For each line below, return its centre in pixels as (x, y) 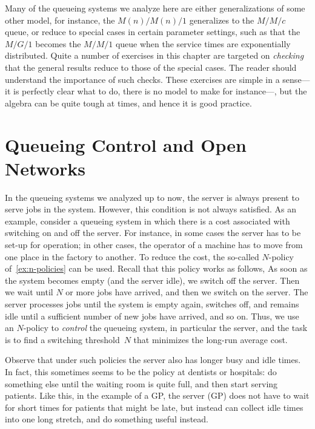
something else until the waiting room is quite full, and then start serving (141, 383)
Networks (45, 168)
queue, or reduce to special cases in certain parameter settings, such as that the (153, 32)
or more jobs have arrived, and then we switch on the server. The (187, 292)
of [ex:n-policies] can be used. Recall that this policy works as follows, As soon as (156, 268)
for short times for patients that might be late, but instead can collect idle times (154, 407)
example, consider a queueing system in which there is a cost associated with (148, 221)
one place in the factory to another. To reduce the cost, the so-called (132, 256)
